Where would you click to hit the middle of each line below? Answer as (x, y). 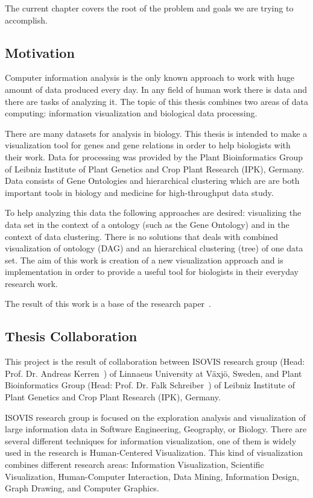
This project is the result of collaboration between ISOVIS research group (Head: (155, 361)
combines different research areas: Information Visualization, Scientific (134, 465)
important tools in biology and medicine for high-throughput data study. (139, 192)
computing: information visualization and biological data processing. (131, 113)
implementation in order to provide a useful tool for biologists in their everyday (152, 272)
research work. (31, 283)
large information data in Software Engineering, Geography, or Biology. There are (156, 429)
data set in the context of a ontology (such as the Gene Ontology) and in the (147, 224)
